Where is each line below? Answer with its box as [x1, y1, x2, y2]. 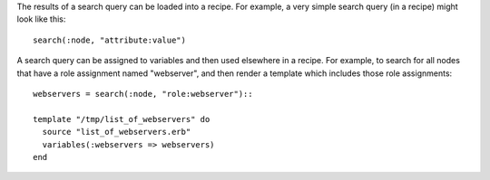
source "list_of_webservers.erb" [42, 127, 191, 137]
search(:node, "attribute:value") [33, 34, 186, 45]
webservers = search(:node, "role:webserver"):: [33, 89, 253, 99]
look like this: [16, 14, 66, 24]
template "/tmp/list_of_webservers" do [33, 114, 211, 124]
